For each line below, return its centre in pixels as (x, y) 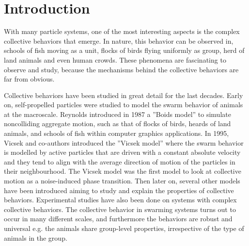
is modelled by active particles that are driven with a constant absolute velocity (122, 152)
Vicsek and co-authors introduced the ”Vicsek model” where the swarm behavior (124, 142)
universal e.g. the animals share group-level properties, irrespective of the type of (124, 228)
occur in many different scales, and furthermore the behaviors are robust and (118, 219)
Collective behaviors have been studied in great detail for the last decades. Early (124, 95)
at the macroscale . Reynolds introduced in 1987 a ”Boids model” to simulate (117, 114)
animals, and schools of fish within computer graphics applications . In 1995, (117, 133)
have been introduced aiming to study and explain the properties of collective (119, 190)
